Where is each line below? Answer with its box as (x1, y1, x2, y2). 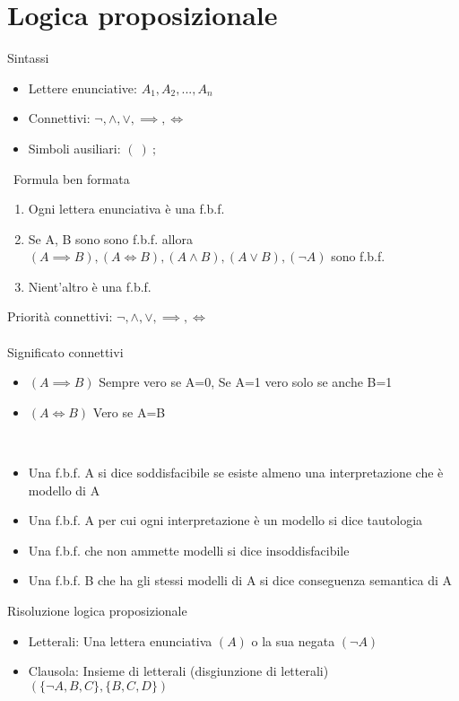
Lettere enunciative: (28, 78, 137, 97)
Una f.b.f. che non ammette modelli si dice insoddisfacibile (28, 540, 350, 559)
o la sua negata (251, 631, 335, 650)
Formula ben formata (13, 169, 130, 188)
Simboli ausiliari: (28, 138, 121, 157)
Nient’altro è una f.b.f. (28, 276, 152, 295)
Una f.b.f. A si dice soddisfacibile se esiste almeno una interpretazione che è (28, 463, 444, 482)
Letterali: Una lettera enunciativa (28, 631, 212, 650)
